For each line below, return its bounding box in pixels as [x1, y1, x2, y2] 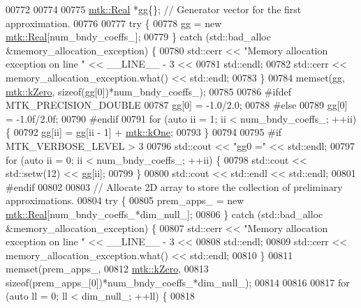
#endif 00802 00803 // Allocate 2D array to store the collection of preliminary [6, 179, 343, 194]
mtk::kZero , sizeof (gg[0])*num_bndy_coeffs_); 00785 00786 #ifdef [6, 84, 291, 98]
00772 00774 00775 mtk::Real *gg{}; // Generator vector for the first [6, 2, 302, 16]
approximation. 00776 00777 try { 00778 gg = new [6, 15, 222, 30]
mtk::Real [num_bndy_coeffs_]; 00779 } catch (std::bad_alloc [6, 29, 271, 44]
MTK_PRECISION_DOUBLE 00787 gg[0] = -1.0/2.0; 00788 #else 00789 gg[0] [6, 98, 348, 112]
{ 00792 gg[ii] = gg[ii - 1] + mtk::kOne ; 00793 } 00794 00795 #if [6, 125, 282, 139]
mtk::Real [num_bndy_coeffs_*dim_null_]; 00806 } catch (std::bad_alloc [6, 206, 323, 221]
